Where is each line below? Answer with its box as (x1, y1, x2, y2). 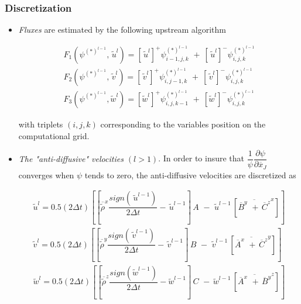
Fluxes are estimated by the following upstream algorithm (18, 23, 226, 36)
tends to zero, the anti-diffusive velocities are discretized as (84, 168, 296, 181)
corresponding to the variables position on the (100, 118, 266, 130)
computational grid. (18, 129, 90, 141)
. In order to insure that (158, 152, 245, 164)
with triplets (18, 118, 63, 130)
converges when (18, 168, 74, 181)
